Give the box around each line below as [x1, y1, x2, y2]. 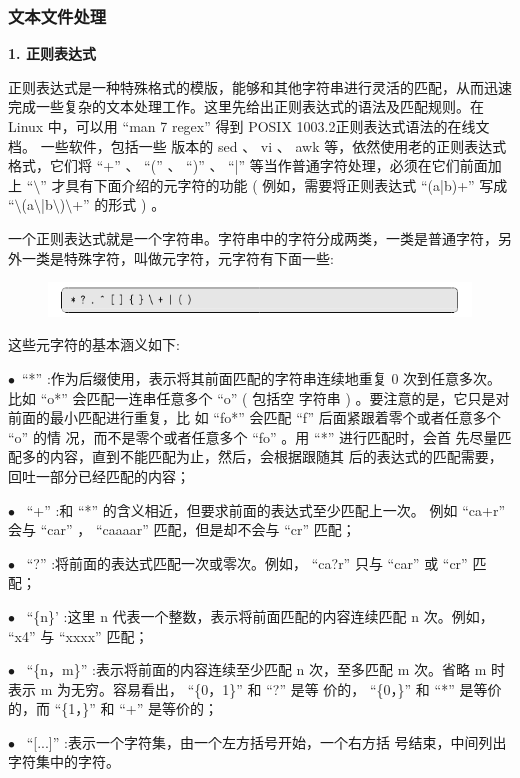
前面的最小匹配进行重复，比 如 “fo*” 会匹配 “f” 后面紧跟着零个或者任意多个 [8, 407, 501, 428]
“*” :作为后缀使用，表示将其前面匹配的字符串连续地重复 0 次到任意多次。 [21, 367, 502, 388]
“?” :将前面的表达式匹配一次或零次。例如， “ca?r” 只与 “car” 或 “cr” [26, 552, 468, 573]
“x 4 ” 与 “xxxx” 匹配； [8, 625, 149, 646]
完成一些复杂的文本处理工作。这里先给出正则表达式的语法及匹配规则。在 [8, 96, 484, 117]
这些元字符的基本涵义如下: [8, 334, 180, 355]
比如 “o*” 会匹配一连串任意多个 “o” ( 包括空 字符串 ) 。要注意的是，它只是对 [8, 387, 510, 408]
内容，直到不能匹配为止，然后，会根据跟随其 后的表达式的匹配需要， [49, 446, 503, 467]
